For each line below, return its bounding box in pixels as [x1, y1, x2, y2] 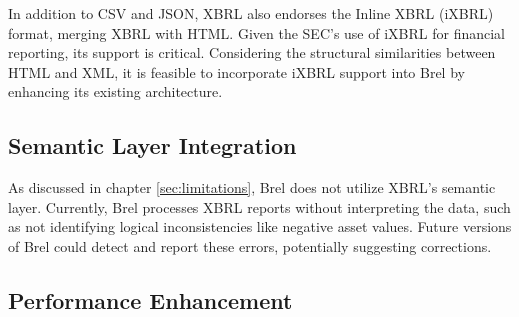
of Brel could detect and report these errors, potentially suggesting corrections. [8, 235, 492, 256]
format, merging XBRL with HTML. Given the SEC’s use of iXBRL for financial [8, 22, 505, 43]
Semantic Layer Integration [8, 130, 297, 161]
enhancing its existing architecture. [8, 81, 223, 102]
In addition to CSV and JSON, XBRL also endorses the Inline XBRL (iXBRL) [8, 3, 494, 23]
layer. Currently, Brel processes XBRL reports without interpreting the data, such [8, 196, 511, 217]
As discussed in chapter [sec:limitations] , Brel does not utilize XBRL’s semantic [8, 177, 496, 198]
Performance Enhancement [8, 284, 293, 315]
